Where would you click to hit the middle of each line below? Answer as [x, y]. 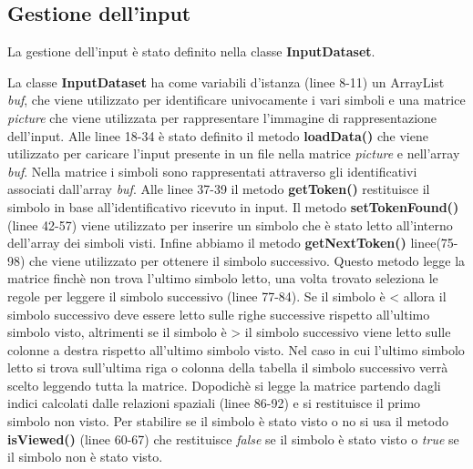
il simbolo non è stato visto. [85, 457]
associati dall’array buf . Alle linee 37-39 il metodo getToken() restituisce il [219, 189]
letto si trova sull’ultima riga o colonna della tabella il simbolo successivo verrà [228, 367]
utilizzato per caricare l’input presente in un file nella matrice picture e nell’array [234, 153]
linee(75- [434, 243]
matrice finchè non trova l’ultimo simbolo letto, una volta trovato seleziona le [223, 278]
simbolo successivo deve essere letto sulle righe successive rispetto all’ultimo [219, 314]
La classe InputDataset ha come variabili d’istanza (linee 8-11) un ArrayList [226, 82]
